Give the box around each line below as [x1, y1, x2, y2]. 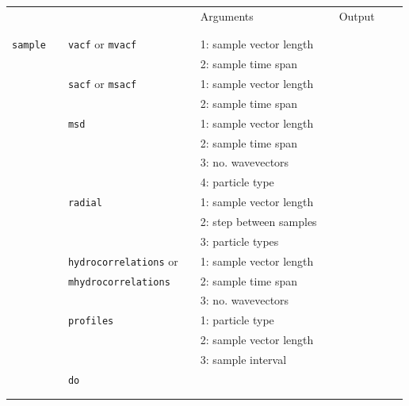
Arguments [200, 7, 254, 24]
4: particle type [200, 174, 274, 190]
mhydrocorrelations [67, 276, 170, 288]
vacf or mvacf [67, 36, 137, 52]
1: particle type [200, 312, 274, 328]
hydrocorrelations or [67, 252, 178, 269]
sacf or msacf [67, 75, 137, 91]
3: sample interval [200, 351, 287, 368]
